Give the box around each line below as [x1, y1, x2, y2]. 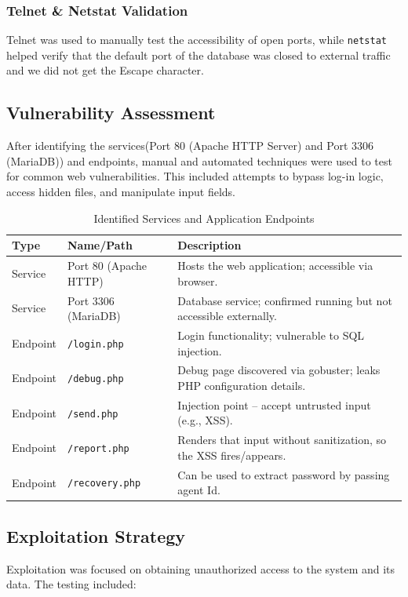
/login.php [67, 338, 124, 350]
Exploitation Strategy [6, 523, 186, 548]
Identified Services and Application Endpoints [93, 209, 315, 226]
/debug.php [67, 373, 124, 385]
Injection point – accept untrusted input [177, 396, 371, 413]
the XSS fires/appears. [177, 446, 286, 463]
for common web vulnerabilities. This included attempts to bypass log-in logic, [6, 168, 384, 184]
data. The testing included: [6, 576, 137, 592]
